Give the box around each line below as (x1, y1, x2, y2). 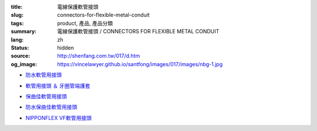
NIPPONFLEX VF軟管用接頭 (25, 114, 92, 121)
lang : (11, 36, 24, 43)
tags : (11, 19, 24, 26)
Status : (11, 44, 29, 51)
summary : (11, 28, 37, 35)
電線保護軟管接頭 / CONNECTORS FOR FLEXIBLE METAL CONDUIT (57, 28, 220, 35)
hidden (57, 44, 75, 51)
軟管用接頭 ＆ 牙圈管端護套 (25, 82, 90, 89)
